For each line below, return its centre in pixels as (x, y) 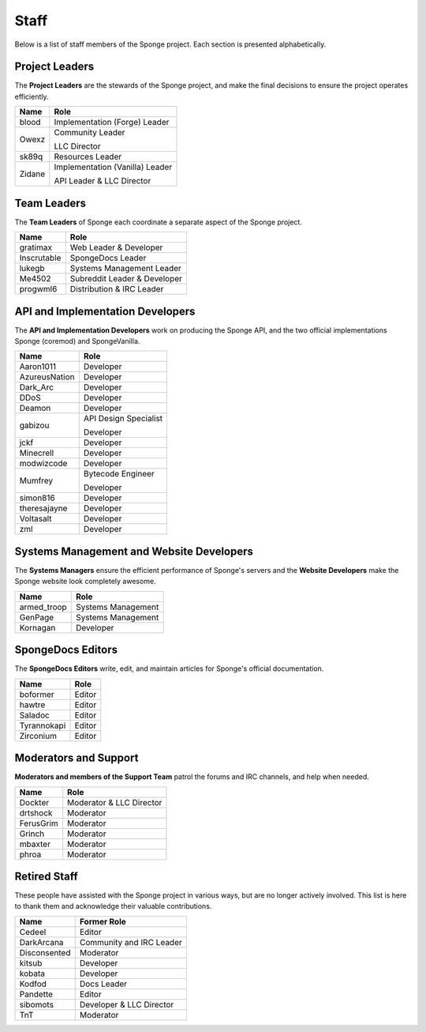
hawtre (32, 705)
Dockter (34, 802)
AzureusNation (47, 377)
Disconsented (45, 952)
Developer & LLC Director (127, 1004)
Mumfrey (36, 480)
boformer (37, 694)
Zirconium (38, 736)
